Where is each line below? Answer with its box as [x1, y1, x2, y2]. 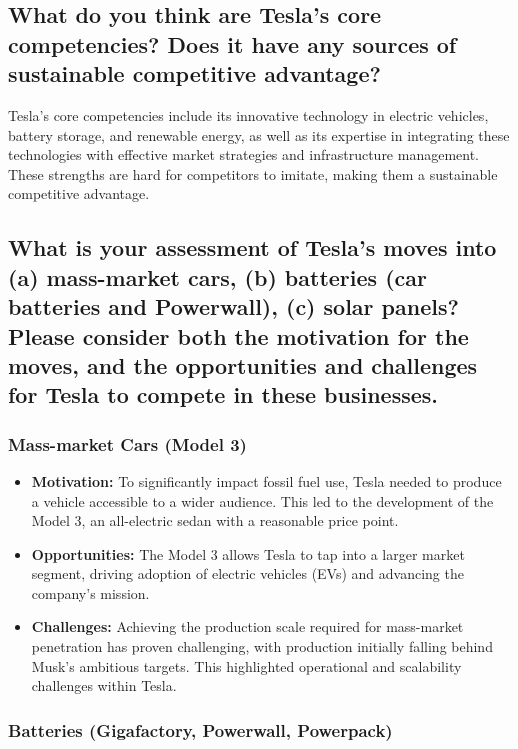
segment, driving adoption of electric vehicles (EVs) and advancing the [31, 563, 464, 584]
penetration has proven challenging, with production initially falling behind [31, 636, 493, 657]
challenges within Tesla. [31, 675, 177, 696]
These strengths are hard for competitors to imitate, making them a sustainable [8, 163, 498, 184]
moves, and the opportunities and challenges [8, 349, 478, 380]
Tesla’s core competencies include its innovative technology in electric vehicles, [8, 104, 489, 125]
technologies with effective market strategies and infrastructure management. [8, 144, 480, 165]
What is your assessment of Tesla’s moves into [8, 232, 497, 263]
